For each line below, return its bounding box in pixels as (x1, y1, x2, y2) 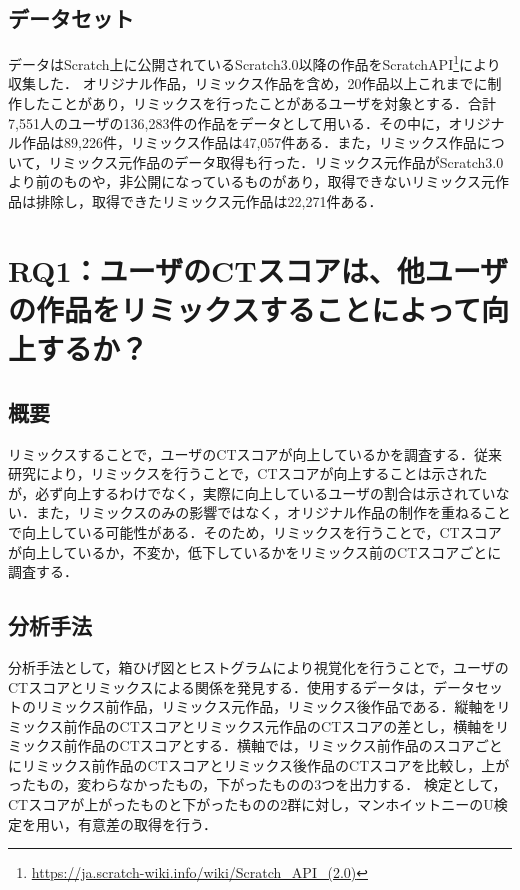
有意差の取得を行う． (77, 813, 217, 834)
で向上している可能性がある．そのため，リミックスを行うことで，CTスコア (8, 521, 502, 542)
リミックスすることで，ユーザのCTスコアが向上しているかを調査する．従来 (8, 443, 503, 464)
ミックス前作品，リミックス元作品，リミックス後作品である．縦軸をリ (49, 696, 511, 717)
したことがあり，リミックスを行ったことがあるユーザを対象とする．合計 (21, 93, 496, 114)
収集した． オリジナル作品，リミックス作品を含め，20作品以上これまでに (8, 73, 488, 94)
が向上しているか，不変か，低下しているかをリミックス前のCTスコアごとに (8, 541, 502, 562)
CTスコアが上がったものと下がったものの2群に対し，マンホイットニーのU (8, 794, 494, 815)
